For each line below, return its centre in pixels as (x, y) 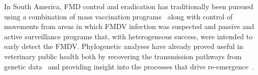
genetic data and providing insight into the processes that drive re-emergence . (129, 66)
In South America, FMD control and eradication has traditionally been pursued (129, 6)
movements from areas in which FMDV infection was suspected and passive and (129, 26)
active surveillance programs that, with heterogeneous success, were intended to (128, 36)
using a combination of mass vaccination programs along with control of (119, 16)
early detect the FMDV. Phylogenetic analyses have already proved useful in (124, 46)
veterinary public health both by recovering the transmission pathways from (123, 56)
